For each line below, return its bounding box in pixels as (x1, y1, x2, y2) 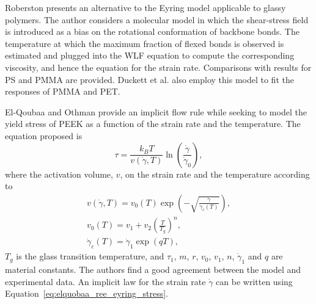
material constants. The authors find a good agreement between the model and (5, 262, 301, 275)
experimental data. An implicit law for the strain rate (5, 275, 206, 288)
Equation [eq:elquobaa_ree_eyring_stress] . (5, 287, 168, 300)
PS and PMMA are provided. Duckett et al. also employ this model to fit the (5, 73, 294, 85)
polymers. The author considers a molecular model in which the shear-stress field (5, 13, 309, 26)
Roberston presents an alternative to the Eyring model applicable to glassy (5, 1, 286, 13)
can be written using (216, 275, 293, 288)
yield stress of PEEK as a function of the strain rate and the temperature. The (5, 117, 301, 130)
